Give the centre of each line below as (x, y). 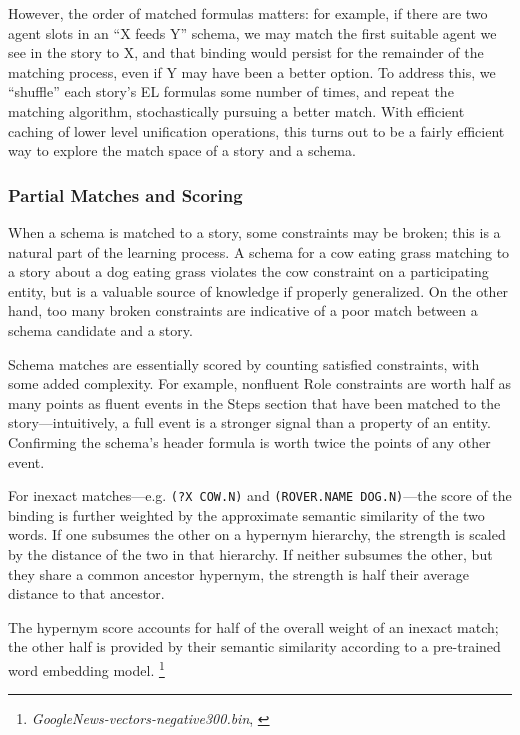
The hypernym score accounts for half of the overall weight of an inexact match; (253, 626)
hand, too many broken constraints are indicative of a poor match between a (243, 310)
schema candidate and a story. (100, 329)
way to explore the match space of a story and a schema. (182, 150)
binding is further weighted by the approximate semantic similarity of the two (246, 514)
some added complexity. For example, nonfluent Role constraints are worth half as (259, 383)
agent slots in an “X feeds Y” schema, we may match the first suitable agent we (252, 32)
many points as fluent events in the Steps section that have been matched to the (254, 402)
